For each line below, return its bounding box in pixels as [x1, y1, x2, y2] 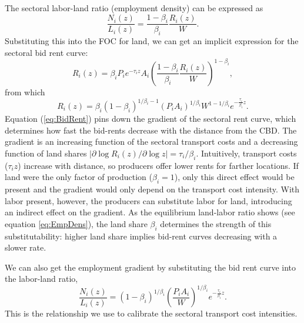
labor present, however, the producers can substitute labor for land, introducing [5, 194, 292, 207]
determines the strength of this [160, 217, 272, 229]
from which [5, 85, 45, 98]
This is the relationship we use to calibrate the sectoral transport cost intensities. [5, 307, 298, 319]
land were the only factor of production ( [5, 171, 152, 183]
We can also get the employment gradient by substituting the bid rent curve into [5, 261, 296, 273]
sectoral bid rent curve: [5, 46, 88, 58]
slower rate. [5, 241, 46, 254]
